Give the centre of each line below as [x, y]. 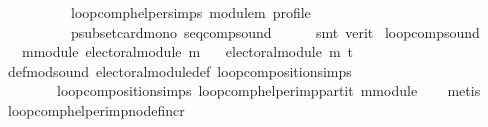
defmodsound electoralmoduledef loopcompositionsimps [179, 70]
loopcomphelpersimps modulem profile [190, 12]
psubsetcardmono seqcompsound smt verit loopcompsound [275, 31]
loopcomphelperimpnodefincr [96, 109]
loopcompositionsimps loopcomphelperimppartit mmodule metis [268, 90]
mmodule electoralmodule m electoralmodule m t [187, 51]
